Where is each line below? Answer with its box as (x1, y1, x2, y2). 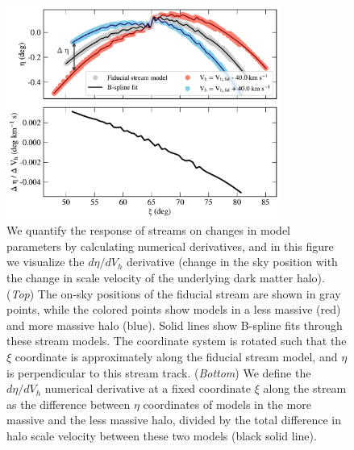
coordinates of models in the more (143, 395, 311, 412)
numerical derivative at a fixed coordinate (44, 380, 252, 397)
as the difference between (6, 395, 131, 412)
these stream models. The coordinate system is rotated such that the (6, 332, 347, 349)
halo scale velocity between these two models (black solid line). (6, 427, 317, 444)
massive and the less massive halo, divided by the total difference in (6, 411, 342, 428)
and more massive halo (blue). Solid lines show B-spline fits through (6, 316, 343, 333)
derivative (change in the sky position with (126, 253, 338, 270)
